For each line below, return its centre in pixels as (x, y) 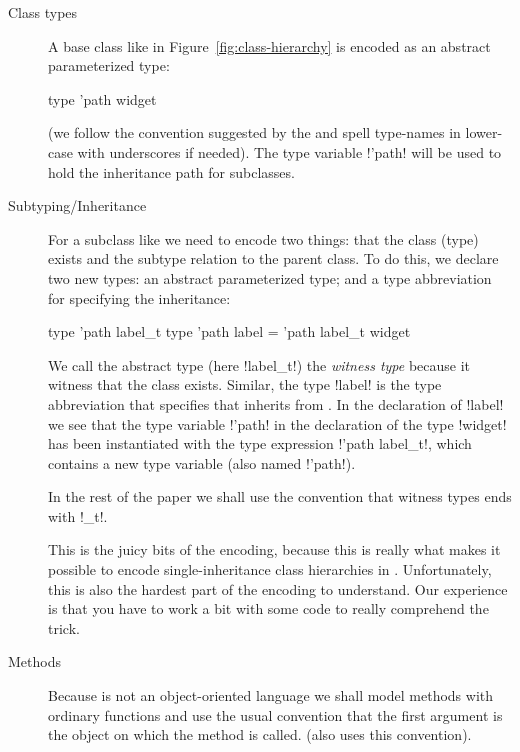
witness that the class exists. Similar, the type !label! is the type (245, 384)
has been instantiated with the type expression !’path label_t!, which (260, 443)
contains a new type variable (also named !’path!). (202, 462)
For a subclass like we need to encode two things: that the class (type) (263, 238)
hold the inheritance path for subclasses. (171, 171)
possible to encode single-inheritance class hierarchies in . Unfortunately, (270, 569)
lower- (484, 132)
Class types (43, 12)
